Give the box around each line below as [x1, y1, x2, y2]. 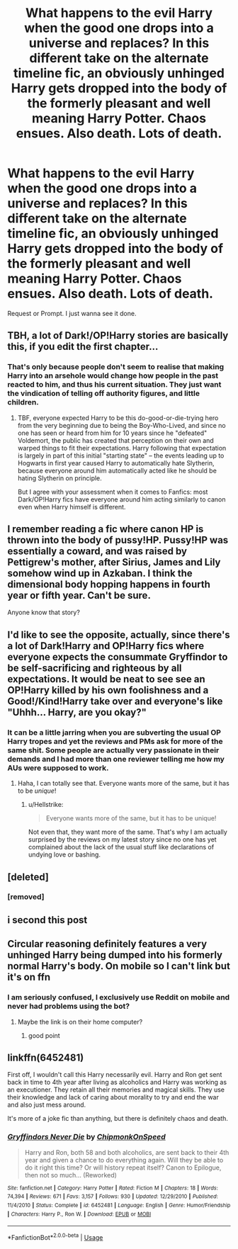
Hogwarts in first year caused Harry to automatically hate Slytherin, [17, 458, 215, 467]
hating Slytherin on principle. [17, 473, 103, 482]
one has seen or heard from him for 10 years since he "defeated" [17, 429, 208, 437]
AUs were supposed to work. [7, 763, 109, 773]
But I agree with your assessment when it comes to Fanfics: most [17, 487, 208, 496]
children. [7, 397, 39, 407]
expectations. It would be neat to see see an [7, 673, 205, 685]
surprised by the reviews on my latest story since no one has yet [28, 835, 217, 844]
